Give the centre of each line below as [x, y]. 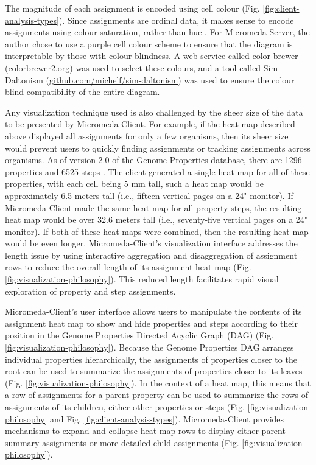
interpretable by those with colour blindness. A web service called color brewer [152, 56]
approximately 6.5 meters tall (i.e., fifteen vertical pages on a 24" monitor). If [149, 195]
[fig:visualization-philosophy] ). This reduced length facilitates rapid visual [142, 279]
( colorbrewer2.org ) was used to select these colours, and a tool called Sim [142, 67]
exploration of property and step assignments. [90, 291]
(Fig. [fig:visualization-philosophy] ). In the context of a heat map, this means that [158, 383]
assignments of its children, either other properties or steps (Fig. [125, 407]
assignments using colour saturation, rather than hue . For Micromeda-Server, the [157, 32]
